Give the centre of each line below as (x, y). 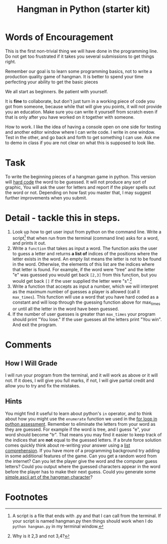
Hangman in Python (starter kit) (83, 9)
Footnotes (27, 497)
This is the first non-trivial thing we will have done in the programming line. (82, 51)
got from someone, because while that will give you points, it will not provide (83, 106)
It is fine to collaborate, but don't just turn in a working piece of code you (80, 101)
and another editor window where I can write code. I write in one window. (80, 132)
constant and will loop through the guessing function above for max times (86, 303)
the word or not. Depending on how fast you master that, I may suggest (78, 192)
